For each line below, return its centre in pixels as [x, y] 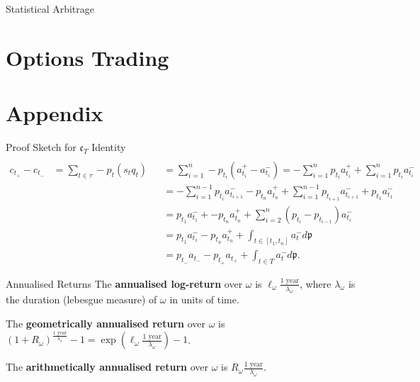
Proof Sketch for [41, 147]
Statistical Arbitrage [50, 9]
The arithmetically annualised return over [107, 367]
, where [316, 283]
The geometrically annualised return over [106, 324]
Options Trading [87, 57]
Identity [109, 147]
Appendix [55, 113]
